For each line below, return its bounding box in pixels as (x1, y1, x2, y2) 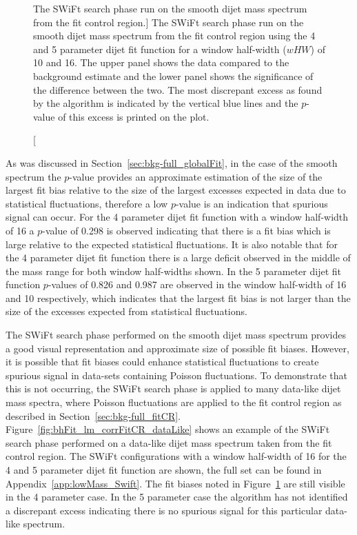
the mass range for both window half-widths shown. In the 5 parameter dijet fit (6, 263, 341, 278)
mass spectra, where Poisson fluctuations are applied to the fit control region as (6, 395, 342, 410)
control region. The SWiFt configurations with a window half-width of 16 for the (6, 449, 347, 463)
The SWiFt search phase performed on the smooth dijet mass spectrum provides (6, 327, 347, 342)
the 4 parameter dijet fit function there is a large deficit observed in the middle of (6, 250, 351, 265)
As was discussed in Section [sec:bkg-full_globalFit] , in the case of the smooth (6, 155, 338, 170)
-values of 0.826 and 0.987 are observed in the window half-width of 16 (48, 277, 347, 292)
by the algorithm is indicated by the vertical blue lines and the (33, 96, 298, 110)
